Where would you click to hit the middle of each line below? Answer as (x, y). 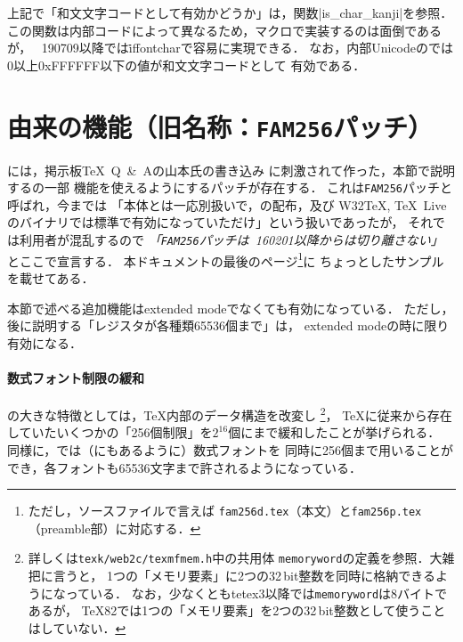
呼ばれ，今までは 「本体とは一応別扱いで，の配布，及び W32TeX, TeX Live (227, 204)
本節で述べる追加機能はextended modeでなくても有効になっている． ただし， (231, 308)
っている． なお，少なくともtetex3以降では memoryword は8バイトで (256, 593)
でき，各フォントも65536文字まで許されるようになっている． (184, 467)
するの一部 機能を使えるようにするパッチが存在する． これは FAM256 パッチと (230, 187)
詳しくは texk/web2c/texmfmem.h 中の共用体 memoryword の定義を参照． (229, 558)
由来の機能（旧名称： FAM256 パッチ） (220, 126)
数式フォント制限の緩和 (76, 377)
